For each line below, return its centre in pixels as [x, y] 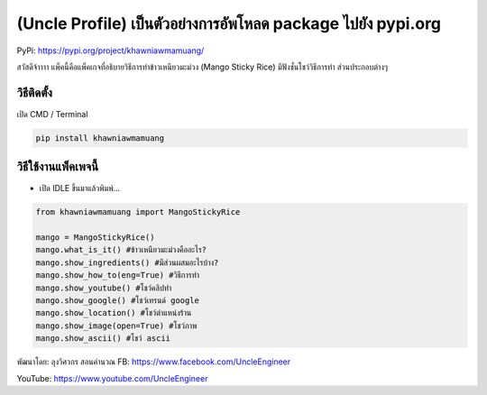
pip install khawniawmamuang [100, 138]
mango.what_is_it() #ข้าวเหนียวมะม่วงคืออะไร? [121, 250]
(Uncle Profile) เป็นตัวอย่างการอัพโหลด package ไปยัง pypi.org [229, 23]
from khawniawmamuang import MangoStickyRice [138, 212]
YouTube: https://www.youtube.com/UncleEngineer [112, 378]
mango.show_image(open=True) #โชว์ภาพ [116, 326]
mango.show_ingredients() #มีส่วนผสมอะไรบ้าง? [127, 262]
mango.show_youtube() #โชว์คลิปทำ [104, 288]
